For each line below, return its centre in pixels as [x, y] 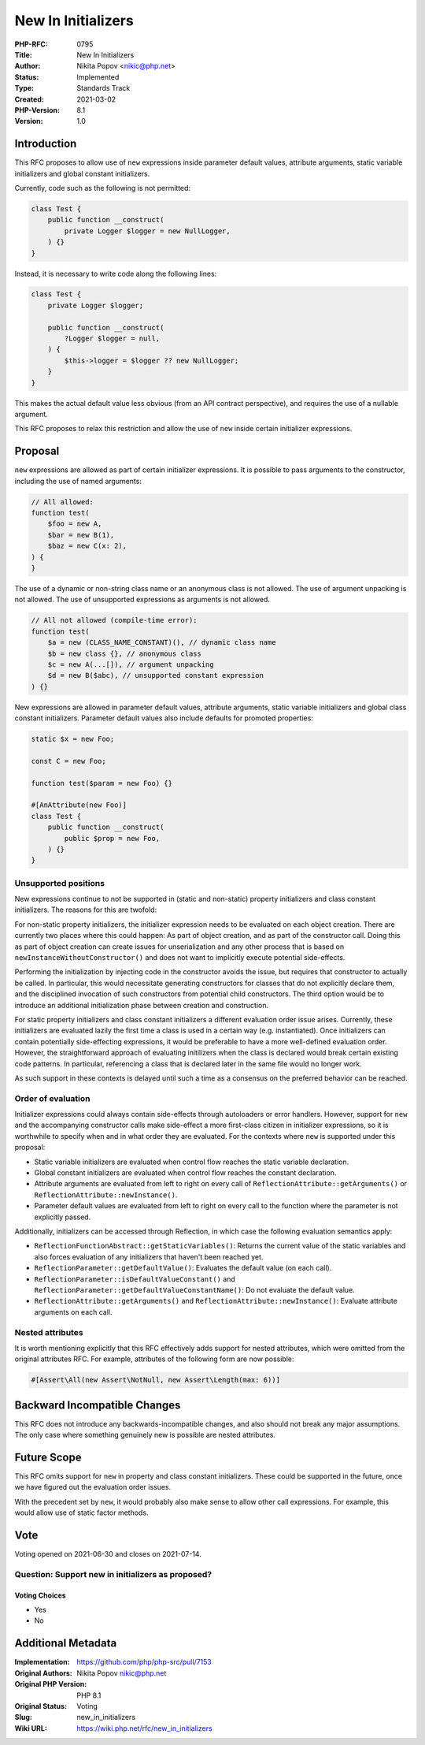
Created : [30, 99]
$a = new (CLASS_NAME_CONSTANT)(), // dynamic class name [162, 643]
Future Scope [48, 1457]
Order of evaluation [52, 1098]
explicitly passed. [63, 1217]
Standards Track [103, 88]
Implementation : [42, 1662]
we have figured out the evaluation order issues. [93, 1487]
